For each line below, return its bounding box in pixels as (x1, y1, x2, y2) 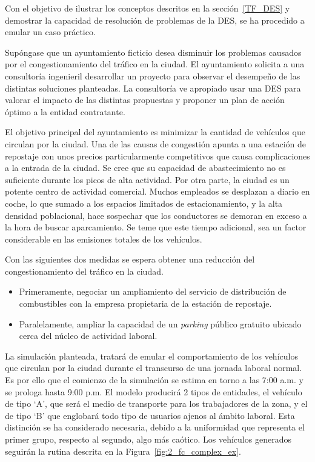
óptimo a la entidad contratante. (5, 105, 125, 118)
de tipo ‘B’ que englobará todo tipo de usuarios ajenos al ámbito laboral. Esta (5, 409, 295, 421)
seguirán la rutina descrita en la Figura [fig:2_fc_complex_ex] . (5, 444, 241, 457)
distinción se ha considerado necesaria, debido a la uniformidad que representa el (5, 421, 305, 434)
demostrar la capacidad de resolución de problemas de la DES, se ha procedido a (5, 13, 305, 26)
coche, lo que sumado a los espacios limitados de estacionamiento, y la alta (5, 196, 283, 209)
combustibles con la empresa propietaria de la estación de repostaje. (19, 297, 272, 310)
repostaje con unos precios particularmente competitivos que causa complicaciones (5, 149, 310, 162)
